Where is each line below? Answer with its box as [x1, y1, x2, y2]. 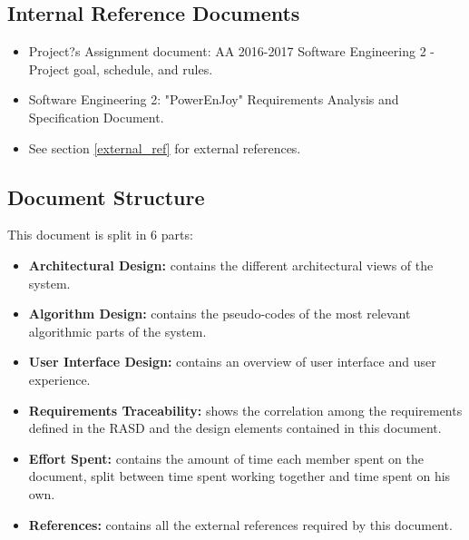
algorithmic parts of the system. [28, 321, 207, 340]
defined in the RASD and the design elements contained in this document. [28, 418, 442, 437]
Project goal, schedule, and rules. [28, 59, 213, 78]
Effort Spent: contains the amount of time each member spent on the [28, 448, 424, 467]
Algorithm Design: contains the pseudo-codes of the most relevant [28, 304, 411, 323]
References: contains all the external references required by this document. [28, 515, 453, 534]
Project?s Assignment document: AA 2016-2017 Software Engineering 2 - [28, 42, 435, 61]
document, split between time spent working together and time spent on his [28, 466, 451, 486]
